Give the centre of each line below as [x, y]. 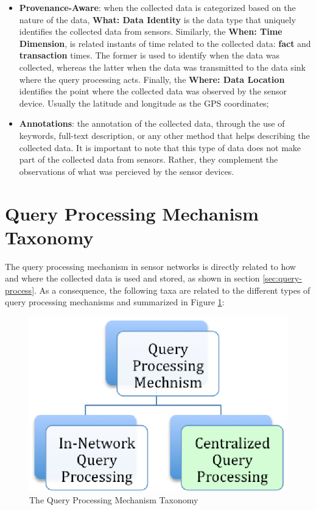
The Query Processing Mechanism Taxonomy [114, 500]
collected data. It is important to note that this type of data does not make [160, 147]
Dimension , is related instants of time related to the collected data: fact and [165, 43]
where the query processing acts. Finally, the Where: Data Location [152, 79]
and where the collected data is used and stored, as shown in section [132, 278]
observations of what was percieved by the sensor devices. [127, 171]
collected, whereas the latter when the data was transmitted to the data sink [162, 67]
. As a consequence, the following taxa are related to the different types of [172, 290]
